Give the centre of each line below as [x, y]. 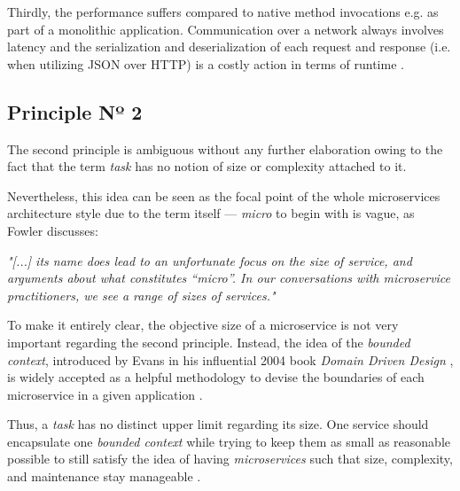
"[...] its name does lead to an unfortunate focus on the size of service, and [210, 260]
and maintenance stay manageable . [104, 476]
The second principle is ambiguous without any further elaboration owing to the [225, 148]
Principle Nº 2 [75, 111]
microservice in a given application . [105, 394]
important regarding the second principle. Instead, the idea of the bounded [209, 342]
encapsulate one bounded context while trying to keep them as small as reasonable [229, 441]
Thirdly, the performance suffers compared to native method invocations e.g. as [223, 12]
